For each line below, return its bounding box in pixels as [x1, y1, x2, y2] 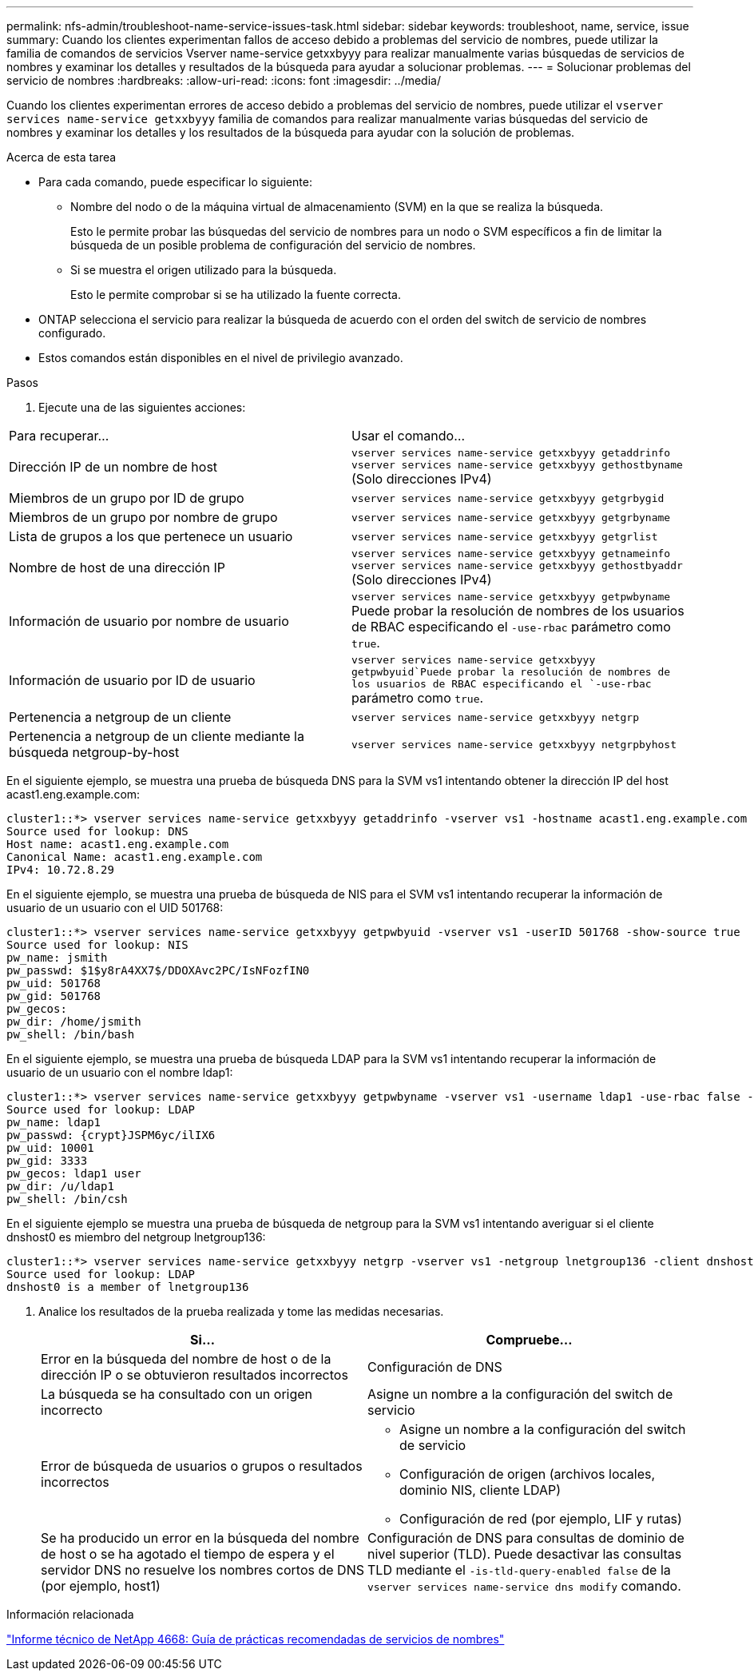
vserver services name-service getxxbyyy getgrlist [351, 530, 658, 543]
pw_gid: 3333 [6, 1154, 88, 1167]
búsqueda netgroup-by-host [9, 744, 180, 760]
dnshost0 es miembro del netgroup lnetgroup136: [6, 1230, 266, 1244]
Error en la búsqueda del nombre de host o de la [41, 1351, 331, 1367]
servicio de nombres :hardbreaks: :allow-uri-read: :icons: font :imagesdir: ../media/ [6, 74, 441, 87]
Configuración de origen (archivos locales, [399, 1466, 656, 1482]
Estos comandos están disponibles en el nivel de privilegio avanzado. [38, 351, 403, 364]
